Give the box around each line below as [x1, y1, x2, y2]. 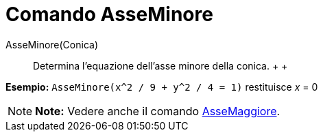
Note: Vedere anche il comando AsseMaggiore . [35, 104, 280, 118]
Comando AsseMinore [5, 3, 213, 26]
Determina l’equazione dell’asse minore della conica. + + [33, 59, 288, 72]
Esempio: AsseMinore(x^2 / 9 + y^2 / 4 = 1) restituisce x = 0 [5, 80, 318, 93]
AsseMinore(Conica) [5, 38, 98, 50]
